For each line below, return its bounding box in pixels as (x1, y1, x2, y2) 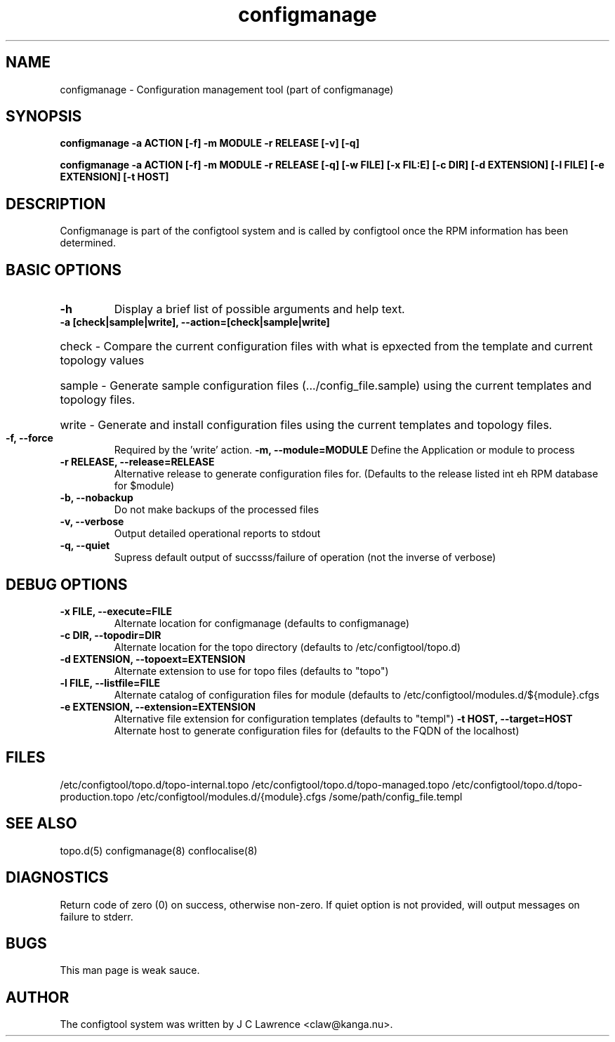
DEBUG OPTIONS (6, 575, 128, 593)
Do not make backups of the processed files (114, 503, 319, 516)
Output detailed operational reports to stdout (114, 527, 321, 540)
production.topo (60, 790, 134, 803)
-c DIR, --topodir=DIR (60, 628, 161, 641)
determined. (60, 237, 116, 249)
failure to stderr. (60, 910, 133, 923)
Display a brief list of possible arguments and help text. (114, 302, 405, 317)
